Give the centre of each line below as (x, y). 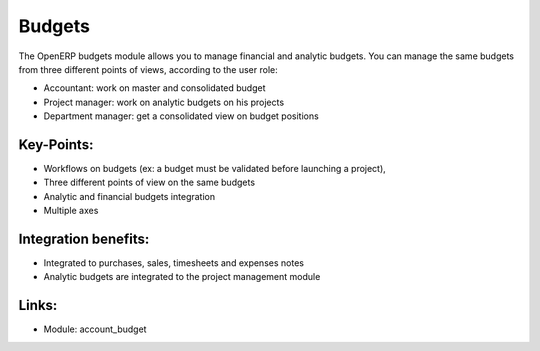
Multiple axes (71, 211)
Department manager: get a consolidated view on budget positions (181, 116)
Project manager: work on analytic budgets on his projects (164, 102)
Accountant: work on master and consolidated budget (154, 88)
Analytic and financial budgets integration (129, 196)
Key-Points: (56, 144)
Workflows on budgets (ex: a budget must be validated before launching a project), (215, 169)
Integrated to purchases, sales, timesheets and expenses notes (174, 263)
